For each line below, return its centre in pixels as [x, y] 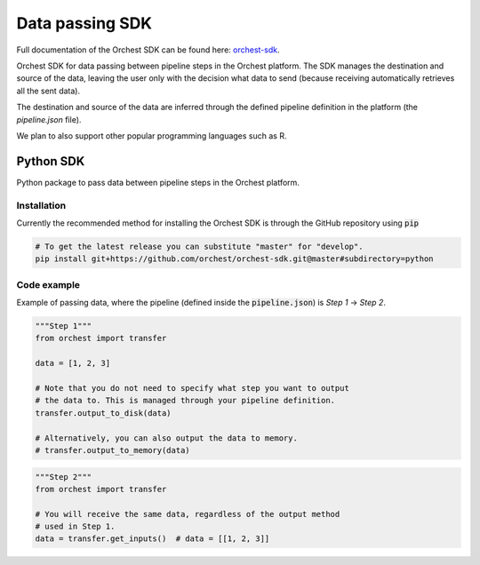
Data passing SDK [84, 23]
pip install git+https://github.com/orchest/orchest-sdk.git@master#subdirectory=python [235, 259]
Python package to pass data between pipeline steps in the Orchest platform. [158, 182]
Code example [48, 284]
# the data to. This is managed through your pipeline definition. [185, 401]
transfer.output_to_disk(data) [104, 413]
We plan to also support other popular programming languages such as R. [152, 135]
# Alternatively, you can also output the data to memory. [166, 438]
